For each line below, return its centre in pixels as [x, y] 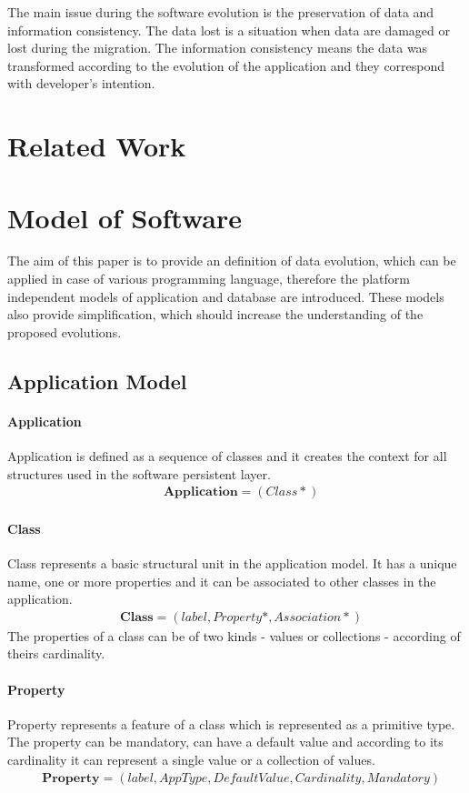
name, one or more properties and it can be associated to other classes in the [222, 581]
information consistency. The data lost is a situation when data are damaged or [229, 30]
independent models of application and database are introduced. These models [226, 296]
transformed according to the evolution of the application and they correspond [226, 65]
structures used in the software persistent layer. [139, 473]
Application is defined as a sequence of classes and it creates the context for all [227, 456]
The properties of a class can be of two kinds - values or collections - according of [234, 635]
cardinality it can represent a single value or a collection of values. [191, 760]
